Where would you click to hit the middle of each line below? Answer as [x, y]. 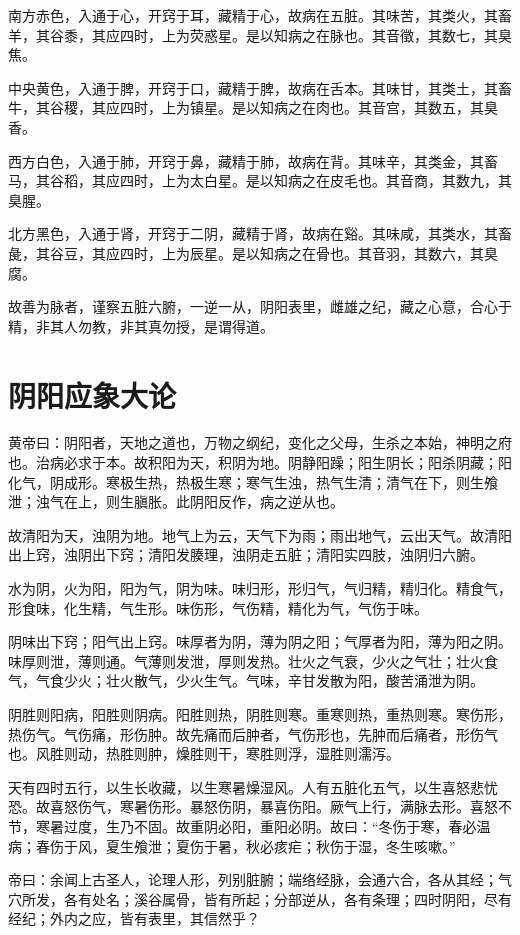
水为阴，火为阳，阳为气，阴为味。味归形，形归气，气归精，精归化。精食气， [260, 588]
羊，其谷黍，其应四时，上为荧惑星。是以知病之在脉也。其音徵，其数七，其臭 [260, 34]
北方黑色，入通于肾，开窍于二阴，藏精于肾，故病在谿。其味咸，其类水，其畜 [260, 233]
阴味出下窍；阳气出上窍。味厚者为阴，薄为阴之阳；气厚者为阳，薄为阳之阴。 [260, 641]
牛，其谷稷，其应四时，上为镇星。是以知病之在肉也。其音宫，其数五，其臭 [253, 107]
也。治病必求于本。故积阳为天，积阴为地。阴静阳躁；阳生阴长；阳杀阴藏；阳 [260, 462]
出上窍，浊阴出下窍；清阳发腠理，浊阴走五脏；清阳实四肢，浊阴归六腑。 [246, 554]
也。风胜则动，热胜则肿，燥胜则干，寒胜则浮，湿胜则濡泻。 [204, 753]
